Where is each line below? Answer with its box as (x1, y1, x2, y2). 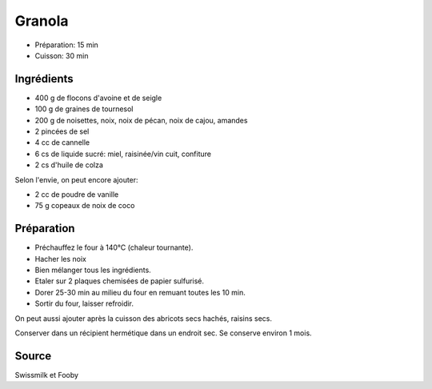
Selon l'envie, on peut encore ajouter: (14, 174, 139, 184)
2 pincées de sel (34, 126, 90, 136)
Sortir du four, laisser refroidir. (34, 299, 134, 308)
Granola (14, 12, 69, 30)
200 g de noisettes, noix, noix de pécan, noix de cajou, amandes (34, 115, 248, 125)
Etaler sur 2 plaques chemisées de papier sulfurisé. (34, 276, 204, 286)
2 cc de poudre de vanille (34, 189, 119, 199)
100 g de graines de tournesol (34, 104, 134, 114)
